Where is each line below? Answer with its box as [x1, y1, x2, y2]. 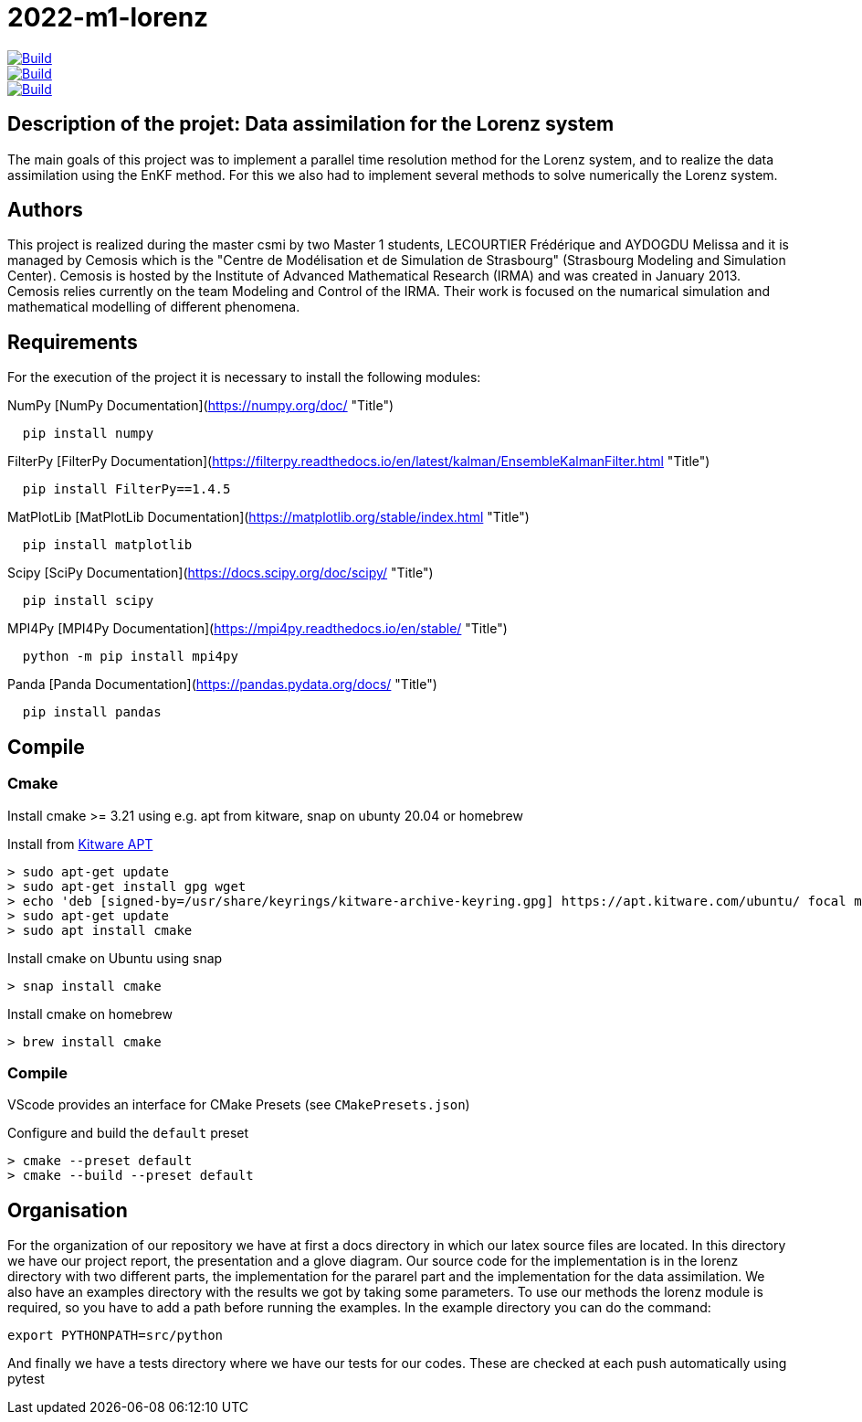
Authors [7, 198, 83, 222]
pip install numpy [22, 426, 154, 441]
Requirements [7, 330, 138, 354]
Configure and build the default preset [7, 1125, 249, 1141]
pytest [7, 1371, 45, 1387]
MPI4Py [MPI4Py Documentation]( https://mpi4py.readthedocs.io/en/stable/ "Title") [7, 621, 508, 637]
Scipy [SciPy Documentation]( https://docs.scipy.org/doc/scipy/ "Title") [7, 565, 434, 581]
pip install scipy [22, 593, 154, 609]
